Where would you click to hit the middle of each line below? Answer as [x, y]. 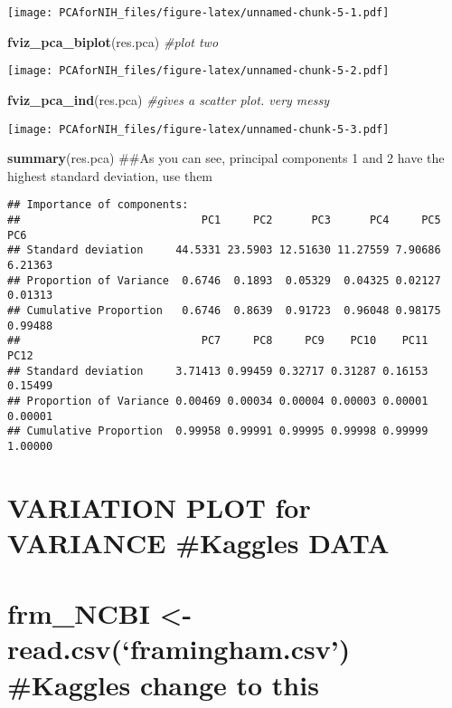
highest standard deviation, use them [110, 175]
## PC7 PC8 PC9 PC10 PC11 [218, 341]
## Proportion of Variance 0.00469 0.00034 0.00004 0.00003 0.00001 [218, 401]
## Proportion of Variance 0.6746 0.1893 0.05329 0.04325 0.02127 [224, 280]
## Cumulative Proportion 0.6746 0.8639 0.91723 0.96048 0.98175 [224, 310]
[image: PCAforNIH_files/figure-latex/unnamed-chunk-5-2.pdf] [198, 71]
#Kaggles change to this [163, 684]
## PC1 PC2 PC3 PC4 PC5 [224, 220]
